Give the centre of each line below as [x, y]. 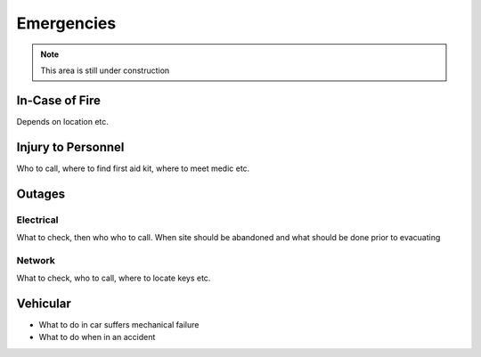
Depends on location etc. [62, 121]
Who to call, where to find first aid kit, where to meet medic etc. [133, 168]
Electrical [37, 220]
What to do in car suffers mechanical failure [119, 324]
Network [36, 260]
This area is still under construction [105, 70]
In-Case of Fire [59, 100]
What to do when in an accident [97, 337]
